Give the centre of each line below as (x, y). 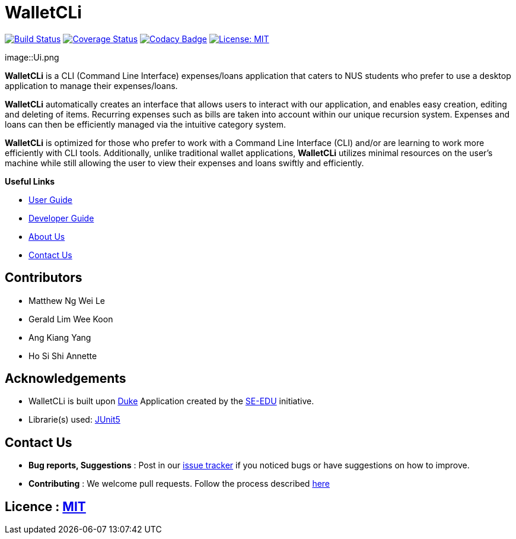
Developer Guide (61, 218)
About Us (47, 236)
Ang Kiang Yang (60, 337)
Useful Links (30, 181)
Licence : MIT (45, 506)
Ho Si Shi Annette (63, 356)
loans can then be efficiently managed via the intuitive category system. (146, 124)
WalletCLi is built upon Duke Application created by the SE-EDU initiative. (171, 401)
